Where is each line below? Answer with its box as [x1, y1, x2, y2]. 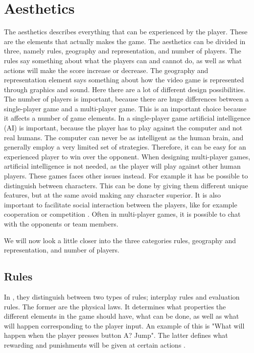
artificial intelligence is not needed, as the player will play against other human [4, 161, 241, 171]
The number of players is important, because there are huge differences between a [4, 94, 249, 104]
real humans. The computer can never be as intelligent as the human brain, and [4, 132, 244, 142]
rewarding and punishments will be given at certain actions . [4, 339, 185, 350]
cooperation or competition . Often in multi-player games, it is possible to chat [4, 209, 241, 219]
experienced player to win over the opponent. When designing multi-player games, [4, 151, 251, 161]
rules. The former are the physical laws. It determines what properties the [4, 301, 226, 311]
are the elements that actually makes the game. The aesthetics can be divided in [4, 36, 246, 46]
